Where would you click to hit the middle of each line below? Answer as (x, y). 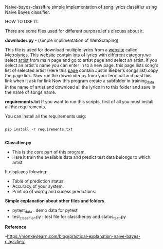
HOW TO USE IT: (22, 22)
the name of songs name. (31, 92)
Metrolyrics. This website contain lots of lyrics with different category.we (78, 55)
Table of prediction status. (38, 181)
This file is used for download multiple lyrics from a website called (71, 50)
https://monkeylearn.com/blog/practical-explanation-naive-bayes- (74, 236)
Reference (16, 227)
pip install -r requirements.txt (39, 129)
